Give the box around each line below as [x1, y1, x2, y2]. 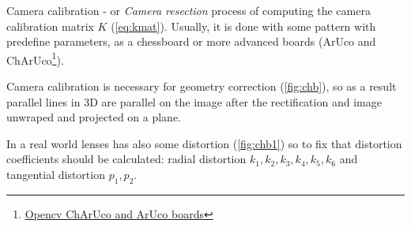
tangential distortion [6, 166, 105, 182]
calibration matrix [6, 17, 94, 34]
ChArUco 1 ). [6, 49, 64, 68]
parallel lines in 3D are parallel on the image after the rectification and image [6, 93, 382, 110]
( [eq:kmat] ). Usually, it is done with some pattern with [111, 17, 376, 34]
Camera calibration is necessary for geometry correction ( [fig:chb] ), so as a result [6, 78, 397, 95]
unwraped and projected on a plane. [6, 109, 182, 125]
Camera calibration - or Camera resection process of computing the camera [6, 2, 371, 18]
